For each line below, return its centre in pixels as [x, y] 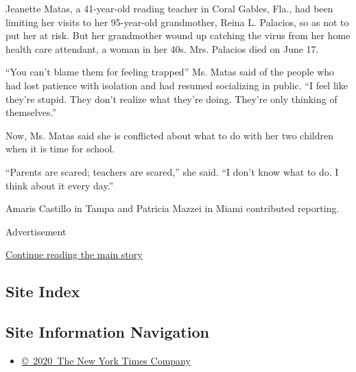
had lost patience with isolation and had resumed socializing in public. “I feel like [177, 85]
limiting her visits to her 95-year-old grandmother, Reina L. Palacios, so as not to [177, 22]
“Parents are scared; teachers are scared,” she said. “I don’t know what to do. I [172, 171]
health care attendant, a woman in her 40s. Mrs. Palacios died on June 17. [162, 48]
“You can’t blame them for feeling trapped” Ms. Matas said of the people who [170, 72]
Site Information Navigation [107, 332]
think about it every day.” [60, 185]
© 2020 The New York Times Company [106, 360]
